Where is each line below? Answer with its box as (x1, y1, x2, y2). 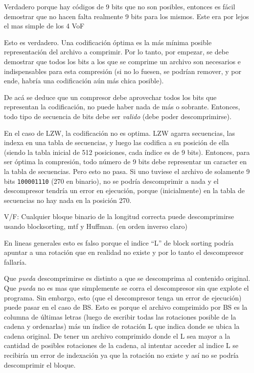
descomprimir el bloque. (4, 359, 76, 370)
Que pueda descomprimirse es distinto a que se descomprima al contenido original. (4, 273, 251, 283)
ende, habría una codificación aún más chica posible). (4, 75, 164, 86)
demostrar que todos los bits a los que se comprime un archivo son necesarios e (4, 56, 241, 66)
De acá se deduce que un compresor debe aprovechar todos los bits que (4, 92, 217, 102)
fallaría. (4, 256, 27, 267)
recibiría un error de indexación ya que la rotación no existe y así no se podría (4, 350, 239, 360)
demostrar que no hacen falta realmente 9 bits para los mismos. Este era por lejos (4, 11, 249, 21)
